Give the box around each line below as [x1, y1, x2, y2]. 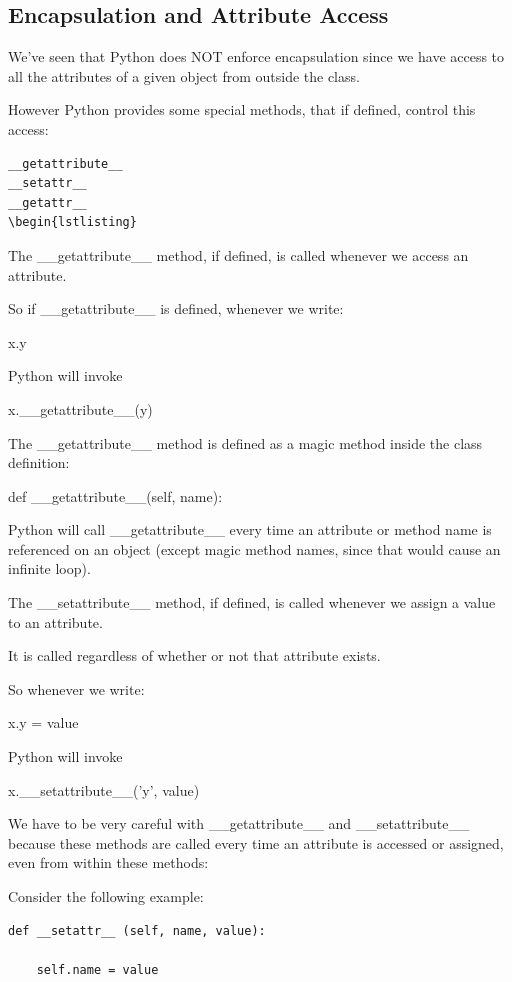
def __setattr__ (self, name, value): [8, 923, 266, 938]
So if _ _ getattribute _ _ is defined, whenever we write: [8, 298, 344, 319]
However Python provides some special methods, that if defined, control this [8, 99, 476, 120]
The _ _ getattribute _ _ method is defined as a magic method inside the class [8, 432, 483, 453]
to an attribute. [8, 611, 103, 632]
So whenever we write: [8, 678, 145, 699]
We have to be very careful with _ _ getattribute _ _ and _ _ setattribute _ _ [8, 813, 470, 834]
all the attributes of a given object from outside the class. [8, 65, 360, 86]
